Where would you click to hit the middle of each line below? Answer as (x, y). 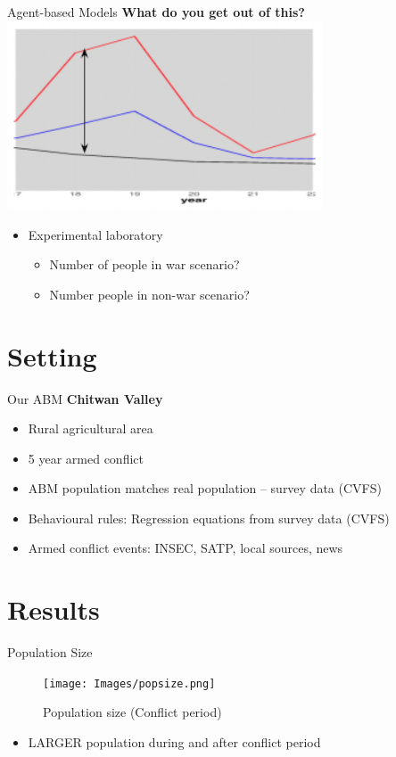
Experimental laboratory (95, 234)
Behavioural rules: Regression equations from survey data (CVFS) (209, 518)
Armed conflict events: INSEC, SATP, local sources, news (186, 548)
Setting (52, 355)
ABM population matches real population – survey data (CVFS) (205, 488)
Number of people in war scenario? (144, 264)
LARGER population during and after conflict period (174, 742)
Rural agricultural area (91, 428)
